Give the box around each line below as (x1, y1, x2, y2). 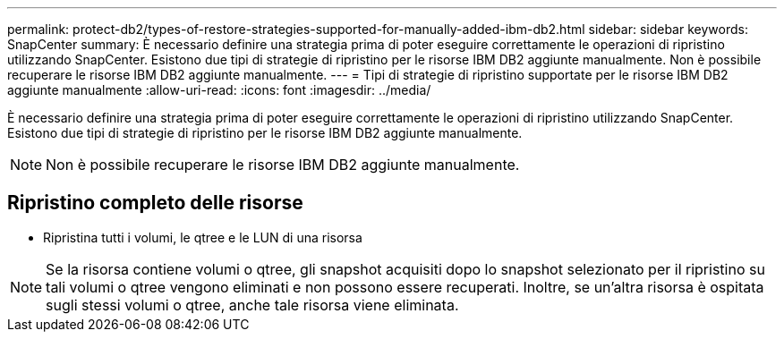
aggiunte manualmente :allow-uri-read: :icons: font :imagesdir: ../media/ (7, 82, 431, 97)
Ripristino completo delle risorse (7, 191, 303, 215)
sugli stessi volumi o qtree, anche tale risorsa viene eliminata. (46, 295, 459, 314)
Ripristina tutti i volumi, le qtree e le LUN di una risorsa (43, 229, 362, 245)
